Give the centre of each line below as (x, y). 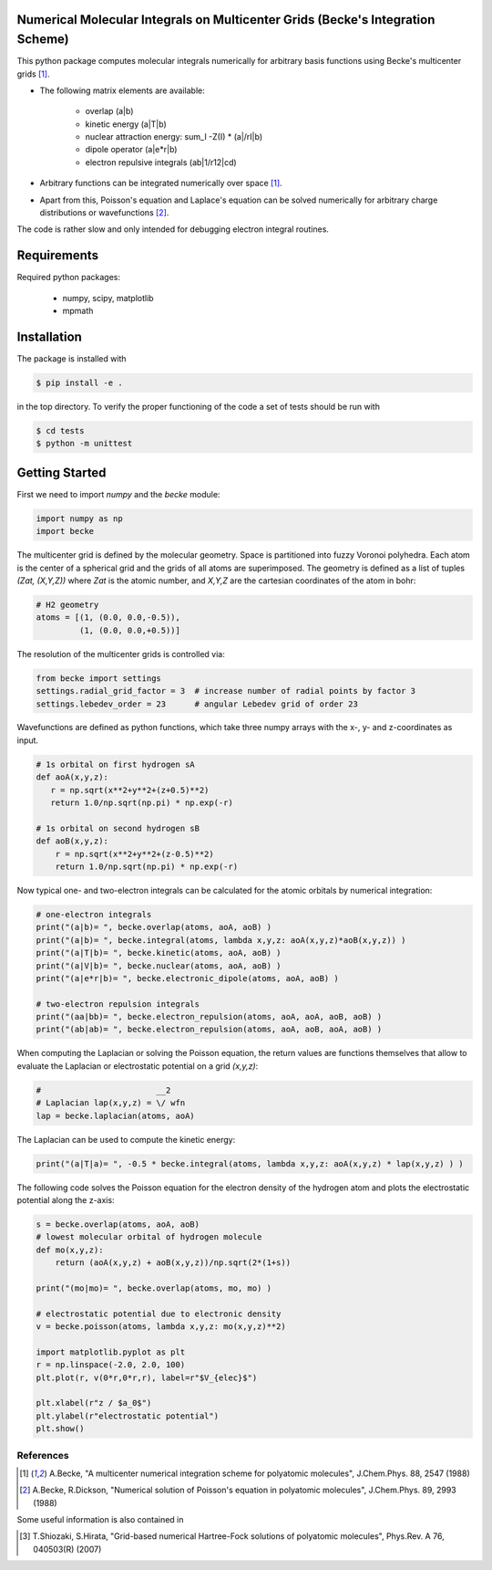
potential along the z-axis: (66, 1199)
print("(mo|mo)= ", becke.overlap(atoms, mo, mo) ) (154, 1288)
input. (28, 740)
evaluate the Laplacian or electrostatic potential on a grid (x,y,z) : (138, 1066)
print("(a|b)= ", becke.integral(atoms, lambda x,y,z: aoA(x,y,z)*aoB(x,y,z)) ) (221, 940)
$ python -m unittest (84, 444)
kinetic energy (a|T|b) (126, 124)
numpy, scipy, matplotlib (108, 298)
